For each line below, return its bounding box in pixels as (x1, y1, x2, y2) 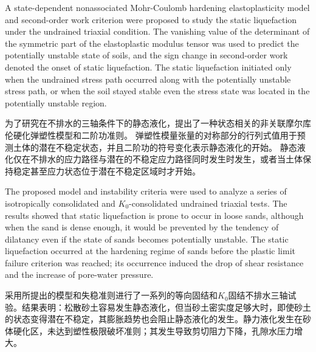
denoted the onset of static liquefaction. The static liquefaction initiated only (5, 60, 292, 73)
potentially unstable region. (5, 96, 107, 109)
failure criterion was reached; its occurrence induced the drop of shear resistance (5, 256, 304, 269)
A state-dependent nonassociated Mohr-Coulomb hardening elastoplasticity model (5, 1, 310, 13)
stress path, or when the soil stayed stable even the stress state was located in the (5, 85, 310, 97)
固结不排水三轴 (228, 289, 288, 302)
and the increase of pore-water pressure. (5, 268, 154, 281)
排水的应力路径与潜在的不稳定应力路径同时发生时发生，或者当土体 (38, 153, 303, 165)
